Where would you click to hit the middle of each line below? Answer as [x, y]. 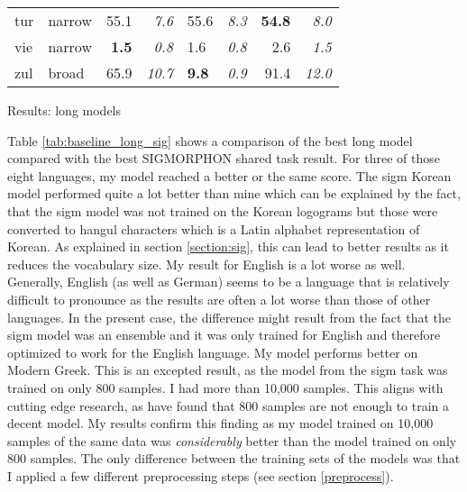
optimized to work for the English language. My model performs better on [213, 352]
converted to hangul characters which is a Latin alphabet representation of [214, 228]
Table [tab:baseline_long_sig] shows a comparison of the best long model [210, 140]
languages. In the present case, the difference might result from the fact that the [229, 317]
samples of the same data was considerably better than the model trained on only [232, 440]
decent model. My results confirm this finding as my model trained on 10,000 [220, 423]
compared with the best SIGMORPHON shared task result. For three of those [224, 158]
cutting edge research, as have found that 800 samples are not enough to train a [229, 405]
